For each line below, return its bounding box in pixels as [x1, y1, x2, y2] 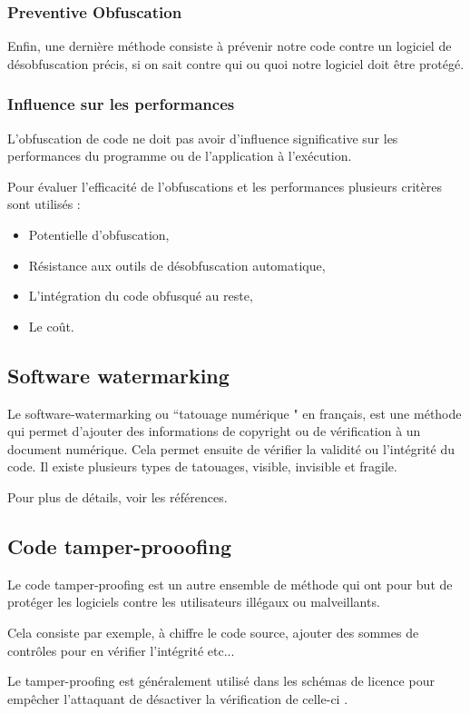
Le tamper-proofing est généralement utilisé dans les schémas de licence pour [7, 671, 435, 690]
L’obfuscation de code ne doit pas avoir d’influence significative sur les [7, 128, 398, 147]
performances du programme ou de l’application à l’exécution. [7, 146, 352, 165]
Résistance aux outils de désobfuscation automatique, [28, 255, 326, 274]
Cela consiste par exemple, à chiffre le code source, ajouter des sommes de [7, 622, 419, 641]
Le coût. [28, 316, 74, 335]
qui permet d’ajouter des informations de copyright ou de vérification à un [7, 421, 421, 441]
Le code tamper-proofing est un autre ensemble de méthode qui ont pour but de [7, 574, 453, 593]
